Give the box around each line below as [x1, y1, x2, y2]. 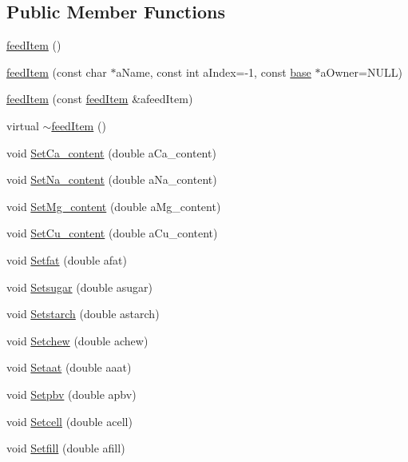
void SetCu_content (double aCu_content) [6, 225, 218, 241]
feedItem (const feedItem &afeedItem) [6, 90, 193, 107]
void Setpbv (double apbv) [6, 385, 137, 402]
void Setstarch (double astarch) [6, 305, 160, 322]
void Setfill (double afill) [6, 440, 125, 456]
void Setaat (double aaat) [6, 359, 132, 376]
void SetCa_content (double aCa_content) [6, 144, 216, 161]
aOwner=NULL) [320, 63, 402, 80]
